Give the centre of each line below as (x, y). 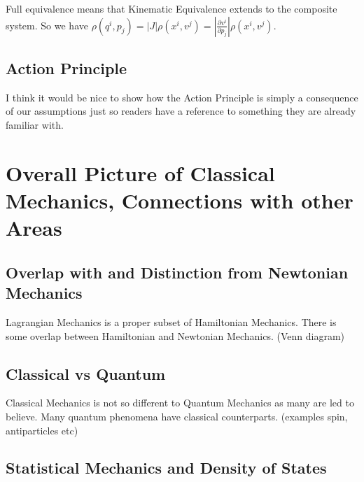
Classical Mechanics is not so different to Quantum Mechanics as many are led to (180, 403)
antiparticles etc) (42, 430)
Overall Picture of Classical (140, 172)
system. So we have (47, 25)
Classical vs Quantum (86, 373)
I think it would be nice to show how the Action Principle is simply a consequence (182, 97)
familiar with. (35, 124)
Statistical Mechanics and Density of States (166, 468)
